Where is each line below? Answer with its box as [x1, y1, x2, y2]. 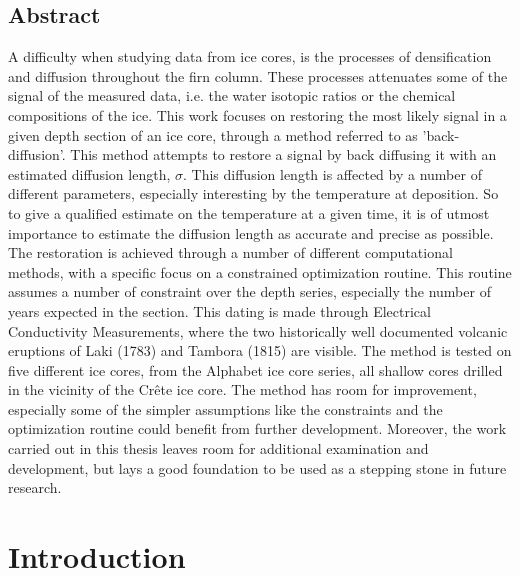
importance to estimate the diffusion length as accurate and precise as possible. [8, 222, 494, 243]
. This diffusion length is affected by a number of [183, 163, 482, 184]
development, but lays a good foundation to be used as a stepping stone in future [8, 457, 507, 478]
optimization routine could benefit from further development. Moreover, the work [8, 418, 507, 439]
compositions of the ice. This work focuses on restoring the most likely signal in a [8, 104, 507, 125]
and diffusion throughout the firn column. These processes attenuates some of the [8, 65, 508, 86]
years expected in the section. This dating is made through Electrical [8, 300, 431, 321]
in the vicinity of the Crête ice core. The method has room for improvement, [8, 379, 477, 400]
